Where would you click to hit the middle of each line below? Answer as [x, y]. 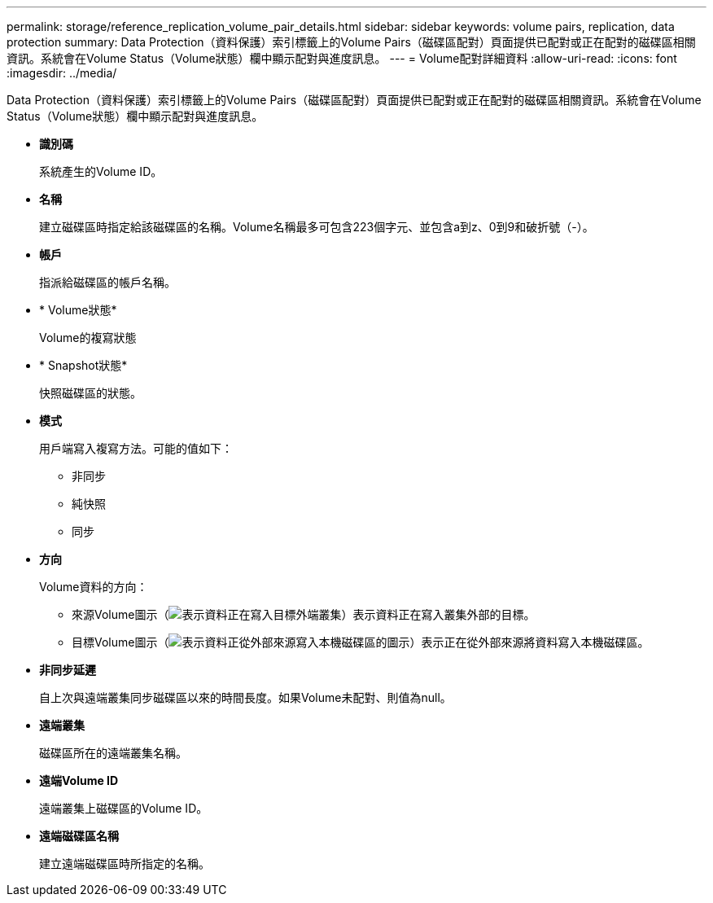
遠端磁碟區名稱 [79, 836]
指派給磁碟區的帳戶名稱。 [107, 282]
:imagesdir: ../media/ [62, 73]
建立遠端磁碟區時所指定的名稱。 [125, 864]
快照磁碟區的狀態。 [90, 393]
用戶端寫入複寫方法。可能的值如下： [136, 448]
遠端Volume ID [79, 780]
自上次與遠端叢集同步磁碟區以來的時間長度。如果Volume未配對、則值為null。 [245, 697]
